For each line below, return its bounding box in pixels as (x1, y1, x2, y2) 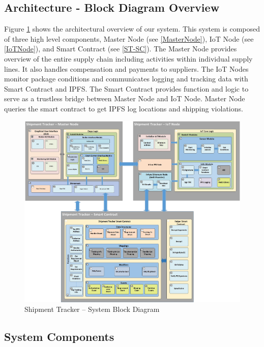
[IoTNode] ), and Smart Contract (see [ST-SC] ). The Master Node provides (4, 43, 237, 54)
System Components (4, 329, 114, 344)
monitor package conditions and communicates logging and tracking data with (4, 73, 248, 84)
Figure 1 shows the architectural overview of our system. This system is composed (4, 23, 260, 34)
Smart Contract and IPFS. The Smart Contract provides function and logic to (4, 83, 249, 94)
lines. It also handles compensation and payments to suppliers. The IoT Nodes (4, 63, 249, 74)
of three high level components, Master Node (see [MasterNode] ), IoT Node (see (4, 33, 254, 44)
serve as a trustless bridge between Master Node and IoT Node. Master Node (4, 93, 245, 104)
